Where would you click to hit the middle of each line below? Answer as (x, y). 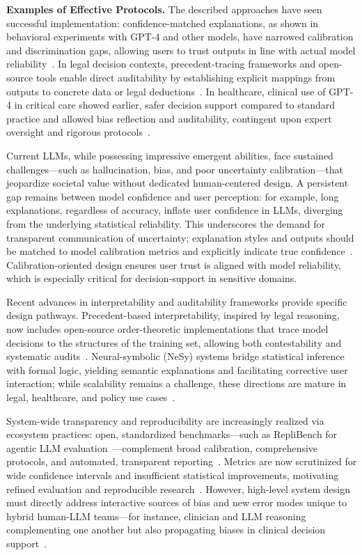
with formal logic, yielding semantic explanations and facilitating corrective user (177, 369)
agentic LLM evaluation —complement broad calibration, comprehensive (162, 447)
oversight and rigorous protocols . (78, 132)
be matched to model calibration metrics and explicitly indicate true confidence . (180, 251)
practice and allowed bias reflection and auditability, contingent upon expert (169, 118)
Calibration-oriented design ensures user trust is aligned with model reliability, (174, 264)
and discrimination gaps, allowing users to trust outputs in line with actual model (181, 50)
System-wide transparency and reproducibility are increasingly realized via (165, 420)
